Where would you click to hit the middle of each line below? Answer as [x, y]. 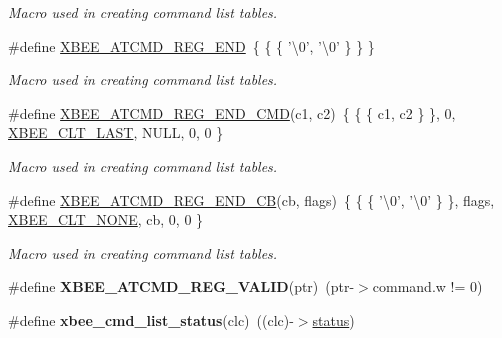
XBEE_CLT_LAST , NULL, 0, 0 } [116, 132]
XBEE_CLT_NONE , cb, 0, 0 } [106, 219]
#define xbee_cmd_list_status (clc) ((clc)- [151, 319]
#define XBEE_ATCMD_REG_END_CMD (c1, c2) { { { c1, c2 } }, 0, [232, 112]
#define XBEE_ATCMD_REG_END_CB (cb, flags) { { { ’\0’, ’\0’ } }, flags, [251, 199]
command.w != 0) [427, 286]
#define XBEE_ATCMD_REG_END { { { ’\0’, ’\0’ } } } [191, 45]
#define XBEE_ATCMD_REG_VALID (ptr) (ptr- [181, 286]
